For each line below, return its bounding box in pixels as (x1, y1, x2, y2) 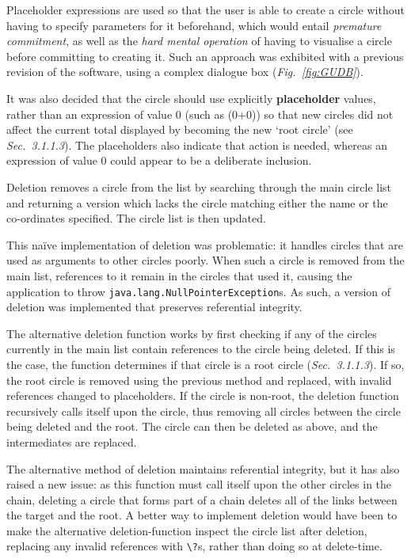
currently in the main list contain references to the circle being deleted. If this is (6, 340, 395, 357)
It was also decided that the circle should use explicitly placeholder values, (6, 89, 376, 106)
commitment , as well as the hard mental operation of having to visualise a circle (6, 32, 392, 49)
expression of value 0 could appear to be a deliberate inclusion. (6, 152, 312, 169)
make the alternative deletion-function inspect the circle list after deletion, (6, 522, 367, 538)
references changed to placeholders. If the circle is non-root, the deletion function (6, 387, 399, 404)
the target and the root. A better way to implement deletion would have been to (6, 507, 398, 523)
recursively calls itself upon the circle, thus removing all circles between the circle (6, 402, 401, 419)
